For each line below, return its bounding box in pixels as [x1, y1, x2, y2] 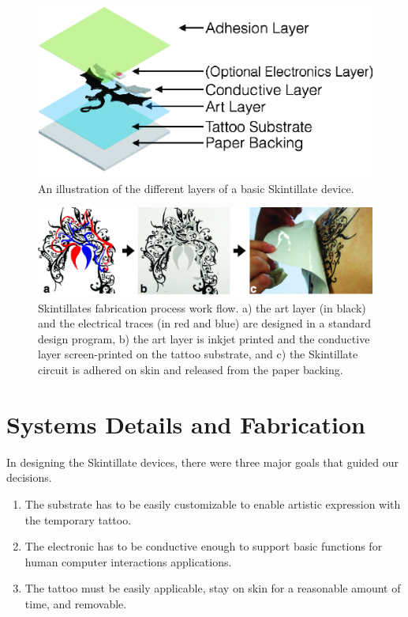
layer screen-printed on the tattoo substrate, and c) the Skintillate [38, 346, 358, 362]
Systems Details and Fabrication [6, 407, 365, 440]
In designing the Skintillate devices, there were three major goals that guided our [6, 453, 399, 470]
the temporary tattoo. [24, 511, 132, 528]
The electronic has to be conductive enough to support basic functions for [24, 538, 383, 555]
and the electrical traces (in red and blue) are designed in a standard [38, 315, 371, 331]
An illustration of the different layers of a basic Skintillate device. [38, 180, 354, 196]
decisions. [6, 469, 52, 486]
